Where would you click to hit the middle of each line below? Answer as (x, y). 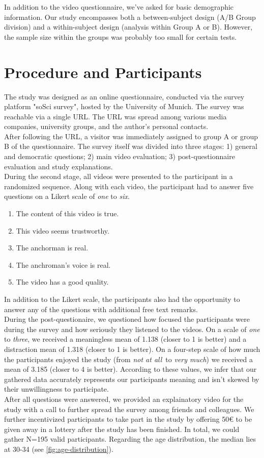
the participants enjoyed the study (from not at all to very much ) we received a (129, 359)
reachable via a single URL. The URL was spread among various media (115, 116)
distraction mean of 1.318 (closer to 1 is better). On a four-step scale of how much (132, 349)
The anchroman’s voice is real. (63, 264)
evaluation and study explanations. (58, 166)
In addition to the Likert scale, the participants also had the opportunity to (122, 299)
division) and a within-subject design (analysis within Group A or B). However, (128, 27)
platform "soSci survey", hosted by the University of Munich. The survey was (124, 106)
